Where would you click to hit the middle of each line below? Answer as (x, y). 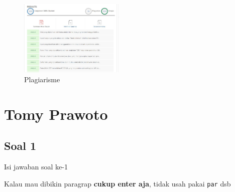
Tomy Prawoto (56, 114)
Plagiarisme (42, 79)
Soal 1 (20, 146)
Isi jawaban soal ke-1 (36, 167)
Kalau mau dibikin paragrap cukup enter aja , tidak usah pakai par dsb (117, 183)
